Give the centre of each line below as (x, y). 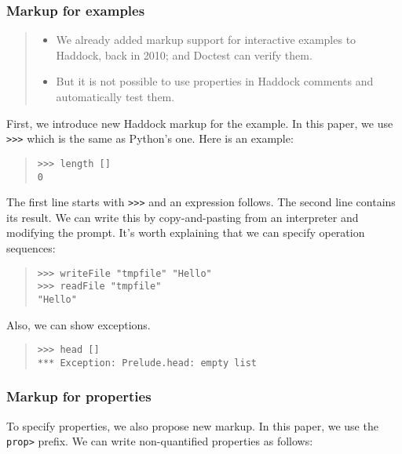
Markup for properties (79, 396)
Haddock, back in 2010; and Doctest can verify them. (184, 54)
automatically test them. (115, 96)
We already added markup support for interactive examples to (206, 40)
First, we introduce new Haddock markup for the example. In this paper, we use (200, 123)
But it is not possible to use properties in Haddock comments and (215, 81)
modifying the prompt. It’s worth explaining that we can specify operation (186, 232)
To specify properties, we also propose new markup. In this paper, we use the (192, 425)
